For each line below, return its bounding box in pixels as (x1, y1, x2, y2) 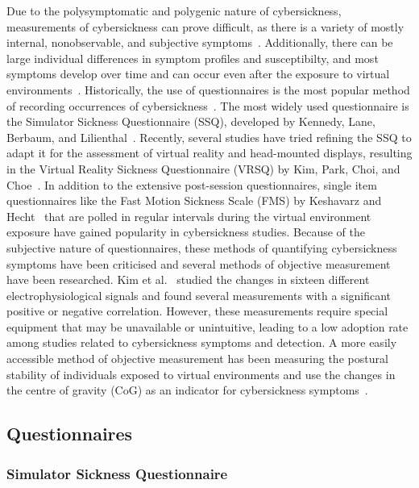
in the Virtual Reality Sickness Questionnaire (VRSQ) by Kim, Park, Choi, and (6, 160, 400, 177)
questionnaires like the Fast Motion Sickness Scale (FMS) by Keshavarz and (6, 192, 382, 209)
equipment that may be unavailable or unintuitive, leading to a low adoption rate (6, 318, 409, 335)
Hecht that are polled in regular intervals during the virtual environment (6, 207, 371, 224)
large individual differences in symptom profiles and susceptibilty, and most (6, 49, 379, 66)
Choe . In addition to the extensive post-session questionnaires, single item (6, 176, 377, 193)
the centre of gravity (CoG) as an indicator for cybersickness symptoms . (6, 382, 368, 398)
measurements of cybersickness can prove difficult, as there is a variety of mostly (6, 18, 404, 35)
